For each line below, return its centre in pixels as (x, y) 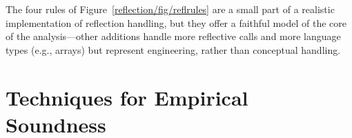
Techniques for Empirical (127, 97)
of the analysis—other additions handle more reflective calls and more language (173, 36)
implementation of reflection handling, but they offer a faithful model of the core (176, 22)
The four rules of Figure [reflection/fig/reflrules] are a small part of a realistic (170, 9)
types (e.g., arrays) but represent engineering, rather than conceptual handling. (173, 49)
